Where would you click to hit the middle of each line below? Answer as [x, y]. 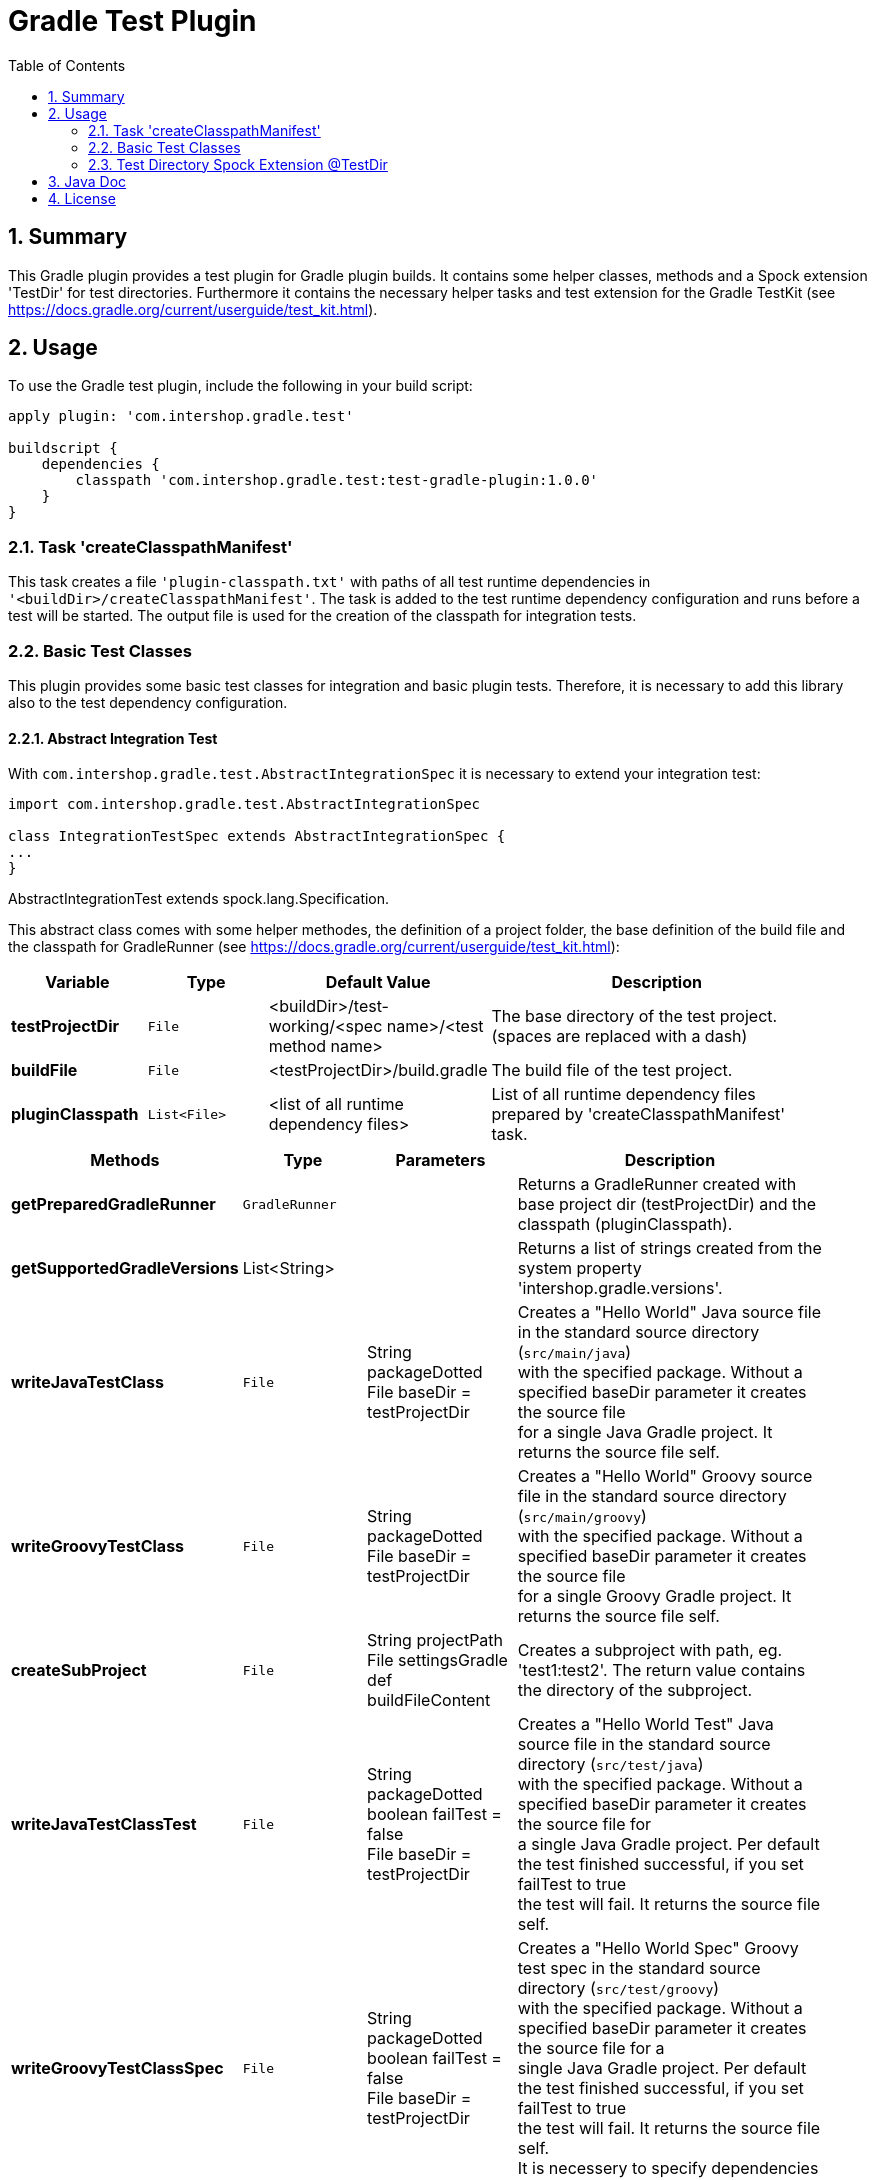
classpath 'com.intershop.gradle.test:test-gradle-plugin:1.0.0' [337, 480]
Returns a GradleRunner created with [657, 1184]
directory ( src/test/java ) [610, 1764]
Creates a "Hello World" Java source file [669, 1312]
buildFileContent [429, 1700]
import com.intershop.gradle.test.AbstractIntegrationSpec [244, 804]
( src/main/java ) [574, 1352]
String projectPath [435, 1640]
